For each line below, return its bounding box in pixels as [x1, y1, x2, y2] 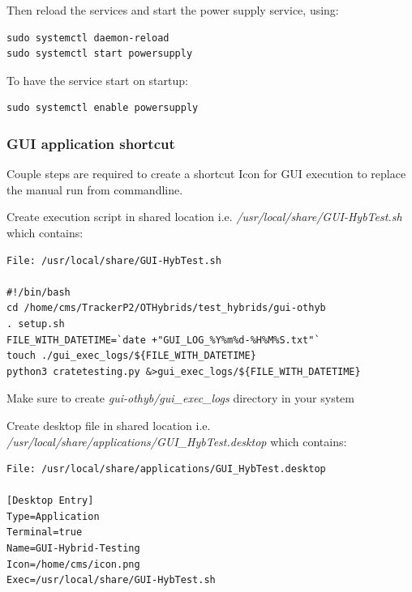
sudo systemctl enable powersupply [6, 102, 199, 114]
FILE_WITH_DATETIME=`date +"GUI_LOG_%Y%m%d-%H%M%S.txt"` [6, 334, 320, 346]
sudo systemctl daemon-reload [6, 32, 170, 44]
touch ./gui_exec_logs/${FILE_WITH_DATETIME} [6, 350, 256, 362]
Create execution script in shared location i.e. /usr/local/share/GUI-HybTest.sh [6, 208, 402, 225]
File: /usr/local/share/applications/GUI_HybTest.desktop [6, 463, 326, 475]
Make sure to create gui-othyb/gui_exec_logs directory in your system [6, 390, 354, 407]
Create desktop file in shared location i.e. [6, 416, 211, 433]
